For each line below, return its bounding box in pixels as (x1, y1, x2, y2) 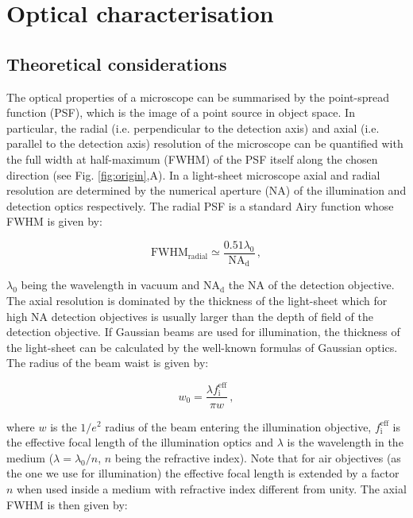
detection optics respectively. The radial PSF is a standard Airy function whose (6, 197, 394, 214)
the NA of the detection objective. (228, 276, 395, 293)
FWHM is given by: (6, 213, 102, 230)
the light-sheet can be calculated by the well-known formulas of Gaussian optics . (6, 338, 398, 355)
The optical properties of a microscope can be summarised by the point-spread (6, 88, 390, 105)
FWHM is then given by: (6, 496, 128, 512)
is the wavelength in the (287, 434, 403, 450)
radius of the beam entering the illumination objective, (105, 418, 372, 435)
